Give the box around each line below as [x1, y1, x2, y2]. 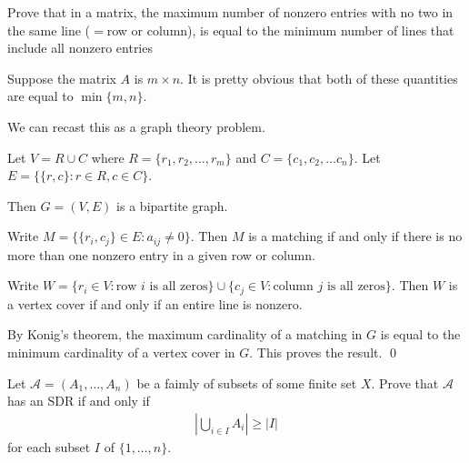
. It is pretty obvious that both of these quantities [180, 68, 458, 87]
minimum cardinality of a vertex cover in [7, 343, 235, 362]
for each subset [7, 437, 91, 456]
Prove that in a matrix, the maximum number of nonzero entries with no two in [7, 3, 454, 21]
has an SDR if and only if [7, 391, 150, 410]
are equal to [7, 86, 74, 106]
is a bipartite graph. [116, 196, 228, 215]
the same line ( [7, 20, 91, 39]
